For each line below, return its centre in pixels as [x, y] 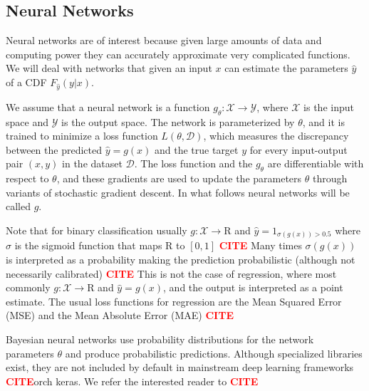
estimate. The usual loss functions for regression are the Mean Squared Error [174, 301]
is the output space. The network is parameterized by [178, 121]
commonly [28, 287]
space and [27, 121]
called [18, 206]
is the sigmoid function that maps [88, 245]
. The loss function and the [193, 163]
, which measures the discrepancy [276, 136]
